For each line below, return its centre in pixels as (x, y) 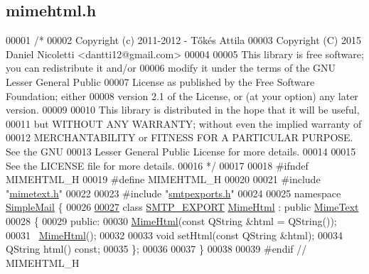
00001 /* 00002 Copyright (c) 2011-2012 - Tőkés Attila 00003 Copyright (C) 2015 (183, 40)
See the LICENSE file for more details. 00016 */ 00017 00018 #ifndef (157, 165)
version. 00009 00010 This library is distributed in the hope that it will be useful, (183, 110)
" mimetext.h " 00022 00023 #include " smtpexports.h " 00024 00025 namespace (173, 193)
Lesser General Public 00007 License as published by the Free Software (160, 81)
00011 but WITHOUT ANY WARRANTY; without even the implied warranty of (184, 123)
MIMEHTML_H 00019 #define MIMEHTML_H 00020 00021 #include (163, 179)
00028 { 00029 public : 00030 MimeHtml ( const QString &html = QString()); (171, 220)
